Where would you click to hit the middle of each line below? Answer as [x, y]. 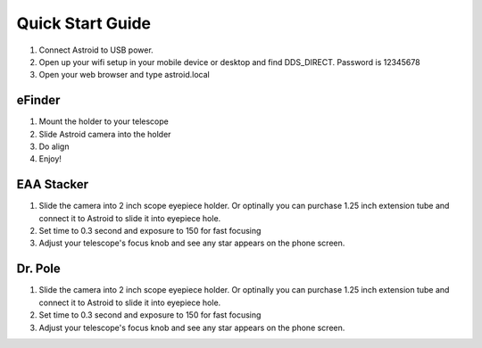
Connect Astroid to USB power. [96, 50]
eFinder [38, 100]
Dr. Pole [39, 269]
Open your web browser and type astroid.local [124, 75]
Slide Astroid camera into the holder [105, 134]
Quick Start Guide [84, 23]
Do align [54, 146]
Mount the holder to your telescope [104, 121]
